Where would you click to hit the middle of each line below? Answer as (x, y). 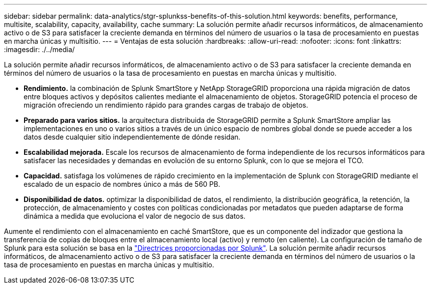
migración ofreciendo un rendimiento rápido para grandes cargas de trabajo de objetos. (166, 105)
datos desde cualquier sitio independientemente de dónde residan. (132, 137)
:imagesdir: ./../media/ (39, 49)
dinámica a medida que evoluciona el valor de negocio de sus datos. (135, 216)
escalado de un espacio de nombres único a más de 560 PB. (122, 184)
